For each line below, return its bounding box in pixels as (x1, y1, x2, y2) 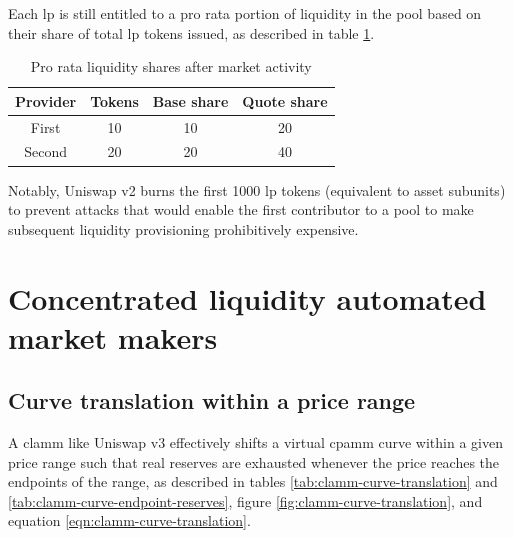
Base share (152, 90, 229, 111)
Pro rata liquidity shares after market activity (30, 56, 312, 77)
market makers (8, 316, 218, 357)
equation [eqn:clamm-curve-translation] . (8, 510, 251, 531)
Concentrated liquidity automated (8, 277, 487, 318)
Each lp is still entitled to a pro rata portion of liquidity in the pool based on (8, 3, 482, 23)
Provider (15, 90, 77, 111)
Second (24, 141, 67, 162)
